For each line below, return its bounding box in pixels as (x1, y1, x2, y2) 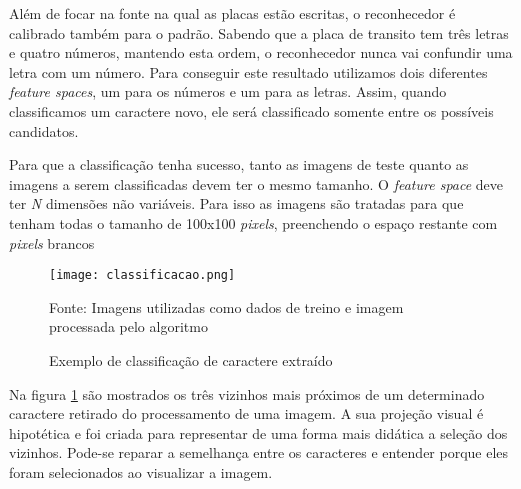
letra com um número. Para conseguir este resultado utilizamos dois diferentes (9, 61, 488, 82)
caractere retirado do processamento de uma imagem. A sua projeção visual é (9, 403, 484, 424)
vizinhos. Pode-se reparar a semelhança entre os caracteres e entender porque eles (9, 442, 509, 463)
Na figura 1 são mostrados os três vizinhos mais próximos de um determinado (9, 383, 485, 404)
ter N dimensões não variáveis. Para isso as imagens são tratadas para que (9, 193, 464, 214)
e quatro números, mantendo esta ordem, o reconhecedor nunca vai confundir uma (9, 42, 513, 63)
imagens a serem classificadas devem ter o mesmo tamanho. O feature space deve (9, 173, 504, 194)
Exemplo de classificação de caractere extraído (49, 349, 333, 370)
